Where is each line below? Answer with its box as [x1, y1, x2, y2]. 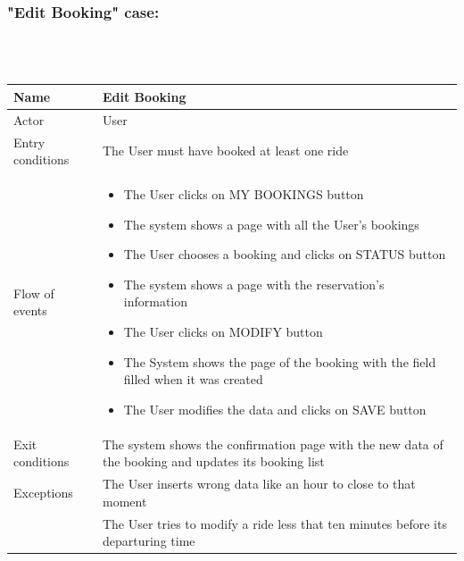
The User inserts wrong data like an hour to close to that [102, 474, 416, 493]
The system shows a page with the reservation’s [123, 274, 385, 293]
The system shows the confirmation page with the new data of [102, 434, 443, 453]
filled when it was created [123, 370, 263, 389]
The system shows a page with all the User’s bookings [123, 214, 419, 233]
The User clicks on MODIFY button [123, 322, 323, 340]
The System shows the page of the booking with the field [123, 352, 436, 371]
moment [102, 491, 147, 510]
